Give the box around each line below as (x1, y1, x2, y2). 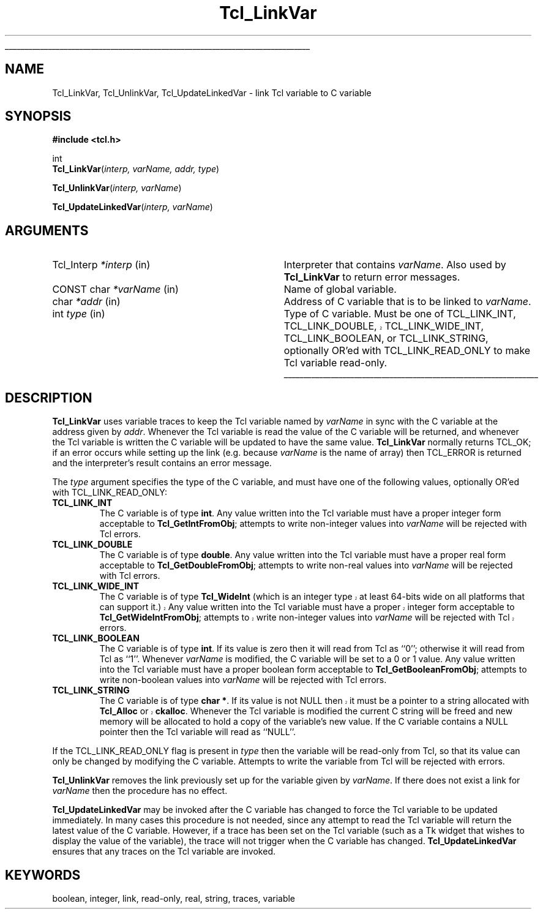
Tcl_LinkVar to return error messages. (283, 271, 460, 284)
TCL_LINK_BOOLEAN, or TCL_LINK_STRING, (283, 332, 489, 345)
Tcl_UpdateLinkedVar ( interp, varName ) (52, 202, 213, 213)
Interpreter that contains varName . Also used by (283, 259, 506, 271)
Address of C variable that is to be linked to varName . (283, 295, 531, 308)
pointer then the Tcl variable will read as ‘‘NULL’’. (99, 727, 296, 738)
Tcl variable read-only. (283, 357, 388, 369)
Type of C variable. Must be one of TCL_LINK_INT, (283, 308, 516, 320)
